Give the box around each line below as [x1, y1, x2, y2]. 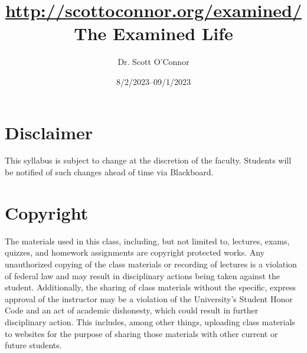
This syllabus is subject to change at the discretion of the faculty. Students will [5, 154, 292, 166]
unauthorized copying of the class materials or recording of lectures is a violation [5, 257, 297, 270]
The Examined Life [74, 21, 233, 45]
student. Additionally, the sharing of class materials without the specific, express [5, 281, 296, 293]
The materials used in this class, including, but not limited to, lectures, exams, [5, 234, 290, 247]
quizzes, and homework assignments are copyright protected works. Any [5, 246, 264, 259]
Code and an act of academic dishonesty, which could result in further [5, 304, 259, 316]
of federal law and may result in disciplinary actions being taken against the [5, 269, 280, 282]
